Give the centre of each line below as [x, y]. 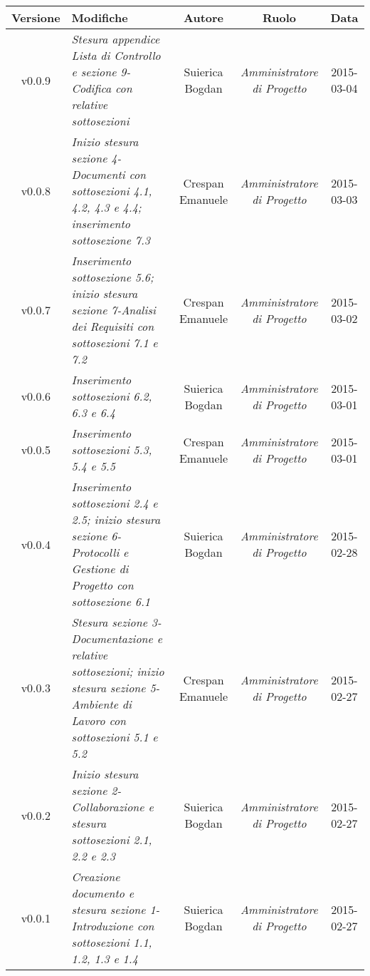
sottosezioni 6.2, [112, 396]
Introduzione [102, 926]
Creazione [96, 877]
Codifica [91, 88]
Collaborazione [108, 807]
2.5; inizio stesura [116, 519]
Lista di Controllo [116, 55]
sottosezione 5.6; [112, 277]
